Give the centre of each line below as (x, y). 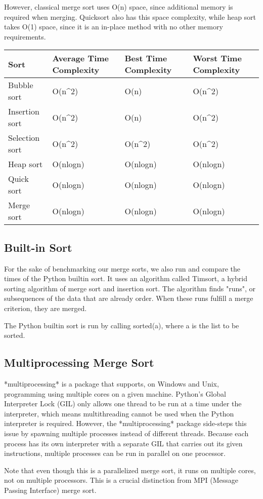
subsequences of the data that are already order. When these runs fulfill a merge (129, 298)
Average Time (81, 58)
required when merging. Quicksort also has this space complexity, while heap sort (130, 16)
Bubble (21, 85)
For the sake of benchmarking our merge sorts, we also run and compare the (122, 268)
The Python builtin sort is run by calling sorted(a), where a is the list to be (122, 325)
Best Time (146, 58)
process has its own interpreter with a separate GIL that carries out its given (123, 443)
